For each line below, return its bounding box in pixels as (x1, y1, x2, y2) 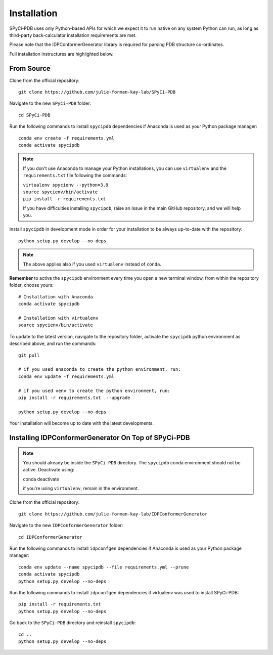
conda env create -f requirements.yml (18, 135, 115, 141)
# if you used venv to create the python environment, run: (18, 387, 170, 394)
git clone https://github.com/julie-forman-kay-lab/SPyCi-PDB (18, 89, 176, 95)
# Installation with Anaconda (18, 294, 94, 299)
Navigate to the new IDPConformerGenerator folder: (9, 522, 123, 529)
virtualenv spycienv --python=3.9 (23, 182, 109, 188)
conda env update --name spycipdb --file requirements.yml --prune (18, 564, 189, 570)
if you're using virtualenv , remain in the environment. (23, 486, 139, 492)
